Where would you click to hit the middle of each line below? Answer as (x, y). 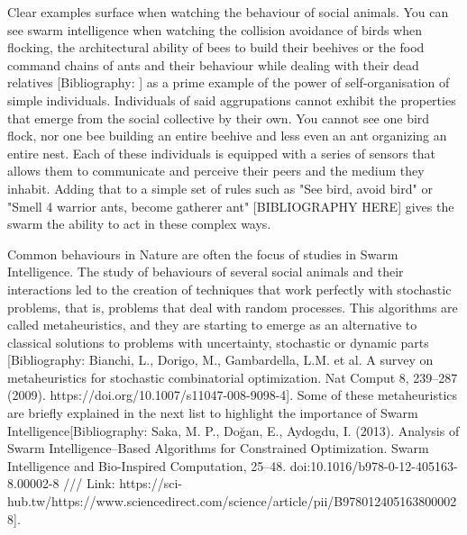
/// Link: (89, 483)
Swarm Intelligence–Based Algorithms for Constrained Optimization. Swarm (218, 448)
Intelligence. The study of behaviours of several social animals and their (206, 272)
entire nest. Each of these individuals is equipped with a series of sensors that (222, 153)
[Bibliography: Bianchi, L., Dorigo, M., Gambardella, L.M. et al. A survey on (220, 360)
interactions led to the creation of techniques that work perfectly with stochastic (229, 289)
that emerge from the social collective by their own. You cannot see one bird (219, 118)
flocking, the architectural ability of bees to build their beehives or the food (216, 47)
